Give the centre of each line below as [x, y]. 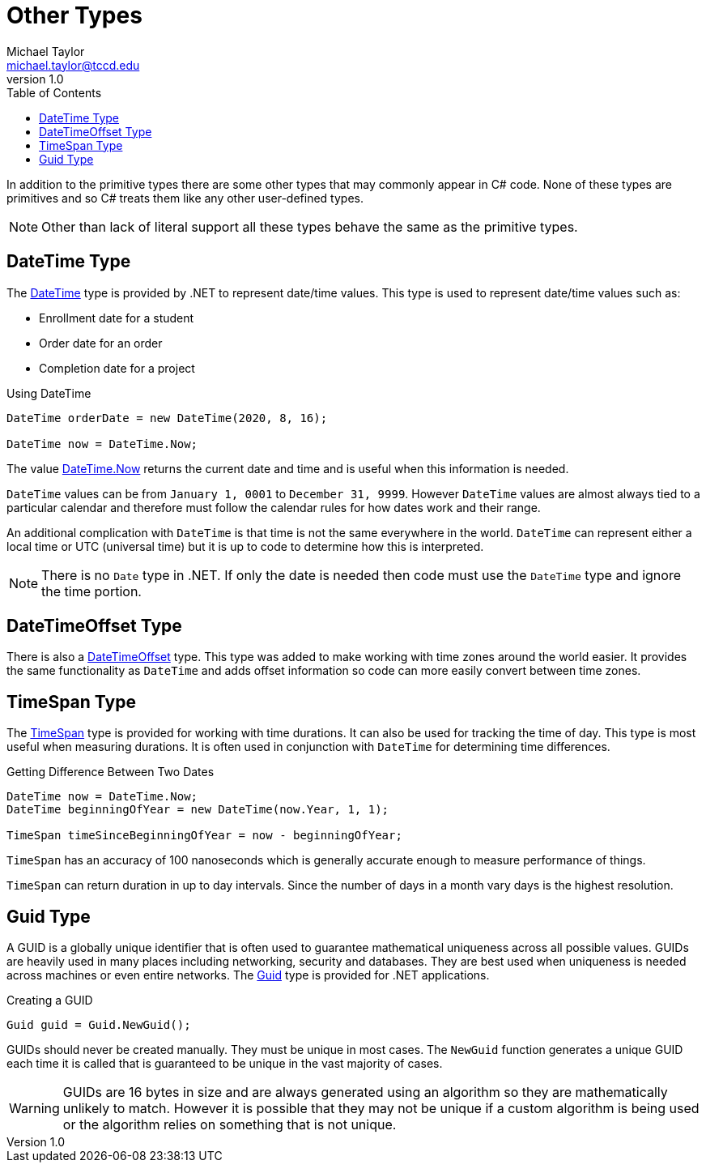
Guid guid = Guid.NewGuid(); [99, 1025]
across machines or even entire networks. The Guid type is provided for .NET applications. [248, 975]
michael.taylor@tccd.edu [73, 65]
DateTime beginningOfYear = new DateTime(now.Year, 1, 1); [198, 810]
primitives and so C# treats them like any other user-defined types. [185, 198]
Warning [34, 1109]
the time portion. [91, 591]
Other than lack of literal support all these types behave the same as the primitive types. [310, 226]
